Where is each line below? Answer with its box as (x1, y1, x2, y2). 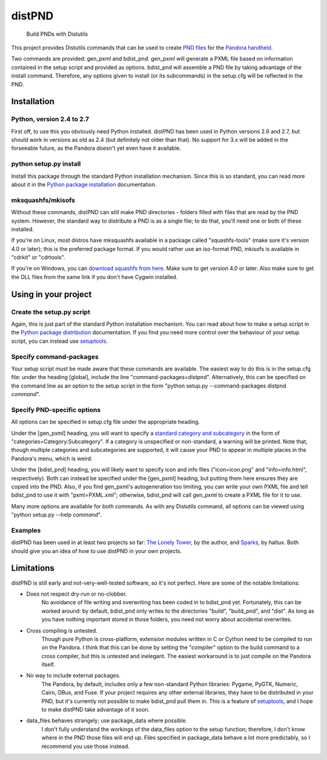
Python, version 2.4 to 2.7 (11, 115, 89, 124)
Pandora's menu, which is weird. (11, 455, 93, 462)
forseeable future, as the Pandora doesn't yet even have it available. (11, 144, 182, 152)
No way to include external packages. (26, 672, 121, 679)
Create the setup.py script (11, 308, 90, 316)
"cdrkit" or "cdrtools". (11, 254, 65, 261)
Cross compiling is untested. (26, 627, 98, 634)
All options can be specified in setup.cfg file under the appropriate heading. (11, 419, 200, 426)
